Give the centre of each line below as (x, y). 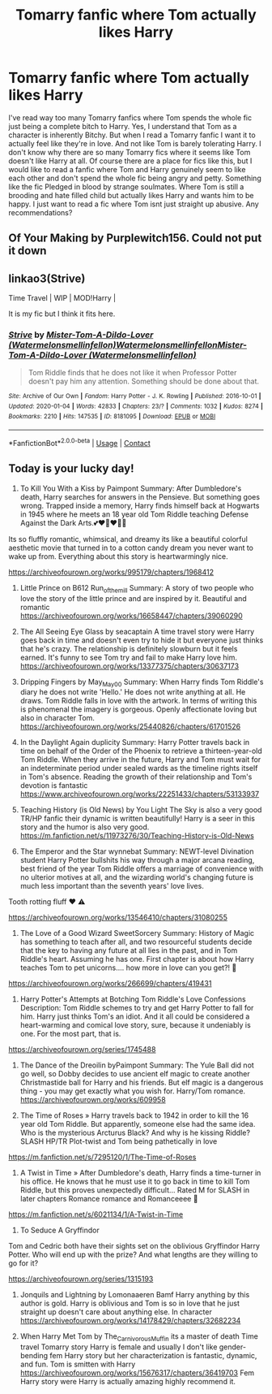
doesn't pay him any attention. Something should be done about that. (144, 381)
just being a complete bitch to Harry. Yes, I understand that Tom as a (123, 126)
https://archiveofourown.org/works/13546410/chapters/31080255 (118, 918)
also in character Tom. (57, 718)
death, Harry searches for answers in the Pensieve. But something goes (140, 496)
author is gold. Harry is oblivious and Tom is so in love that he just (130, 1303)
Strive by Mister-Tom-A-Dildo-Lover (81, 335)
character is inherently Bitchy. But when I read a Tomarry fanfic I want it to (132, 135)
